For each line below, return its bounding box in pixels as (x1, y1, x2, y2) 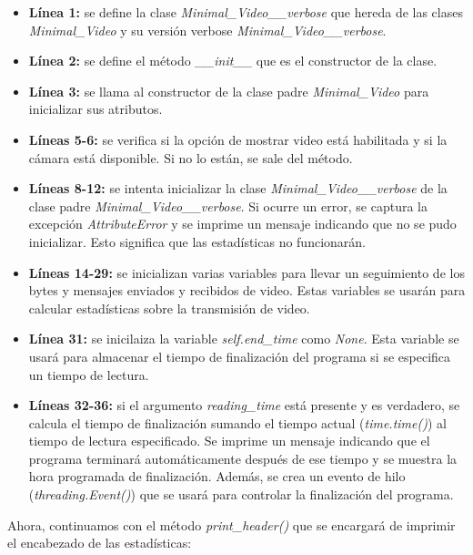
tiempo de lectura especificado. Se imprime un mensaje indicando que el (28, 431, 430, 450)
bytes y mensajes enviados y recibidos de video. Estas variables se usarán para (28, 281, 466, 300)
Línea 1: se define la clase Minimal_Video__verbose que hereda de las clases (28, 3, 463, 21)
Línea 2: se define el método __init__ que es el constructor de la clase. (28, 51, 438, 70)
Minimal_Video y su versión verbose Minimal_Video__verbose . (28, 20, 387, 39)
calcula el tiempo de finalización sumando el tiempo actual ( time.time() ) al (28, 413, 447, 432)
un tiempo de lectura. (28, 365, 149, 384)
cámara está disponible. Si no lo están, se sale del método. (28, 148, 353, 167)
